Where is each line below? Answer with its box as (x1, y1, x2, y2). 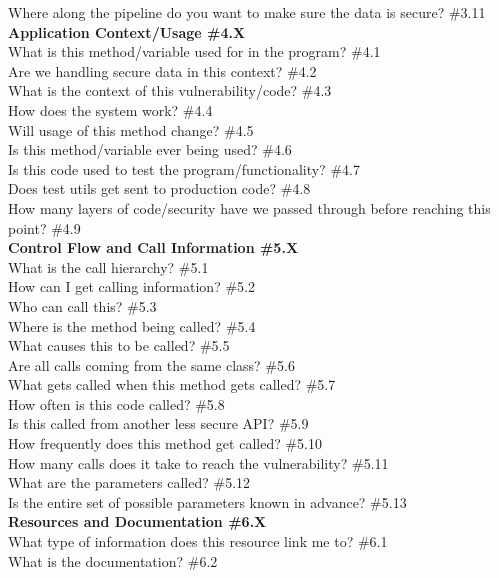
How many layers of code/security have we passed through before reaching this (8, 197, 491, 218)
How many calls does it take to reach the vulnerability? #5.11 (8, 452, 389, 473)
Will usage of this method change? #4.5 (8, 119, 254, 140)
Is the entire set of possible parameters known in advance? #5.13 (8, 491, 407, 512)
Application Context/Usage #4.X (8, 21, 246, 42)
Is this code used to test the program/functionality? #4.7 (8, 158, 360, 179)
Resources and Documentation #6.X (8, 511, 267, 532)
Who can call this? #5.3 (8, 295, 157, 316)
